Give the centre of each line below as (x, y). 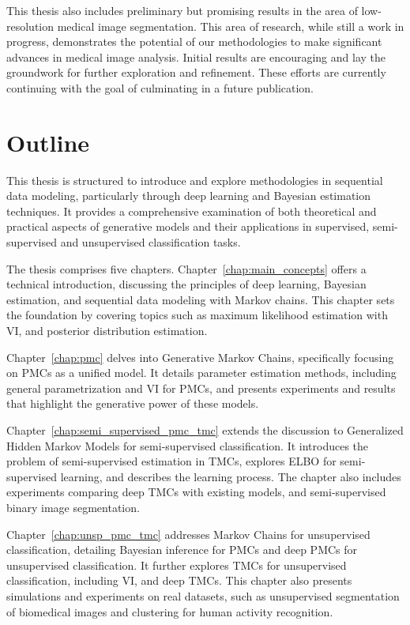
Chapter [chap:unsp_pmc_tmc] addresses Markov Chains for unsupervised (188, 534)
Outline (48, 142)
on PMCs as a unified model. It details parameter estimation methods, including (201, 373)
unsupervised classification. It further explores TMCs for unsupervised (177, 565)
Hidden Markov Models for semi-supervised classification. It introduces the (188, 445)
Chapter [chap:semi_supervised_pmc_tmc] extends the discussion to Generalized (205, 430)
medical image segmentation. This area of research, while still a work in (231, 26)
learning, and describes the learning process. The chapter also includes (231, 476)
